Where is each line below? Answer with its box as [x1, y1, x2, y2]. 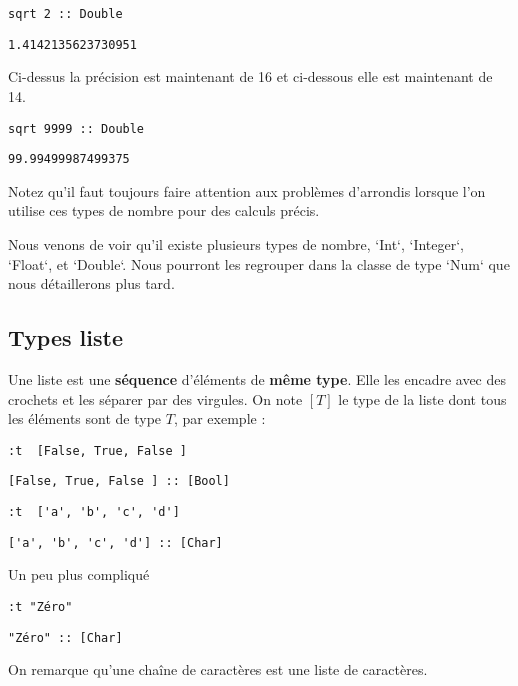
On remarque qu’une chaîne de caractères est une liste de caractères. [8, 659, 428, 680]
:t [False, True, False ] [8, 443, 187, 458]
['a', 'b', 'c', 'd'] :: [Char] [8, 535, 223, 550]
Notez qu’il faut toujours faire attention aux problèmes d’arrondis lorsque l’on [8, 180, 486, 201]
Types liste [8, 322, 123, 353]
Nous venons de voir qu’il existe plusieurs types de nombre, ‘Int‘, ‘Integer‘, [8, 234, 465, 254]
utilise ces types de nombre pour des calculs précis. [8, 200, 320, 221]
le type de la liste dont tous [338, 388, 507, 409]
